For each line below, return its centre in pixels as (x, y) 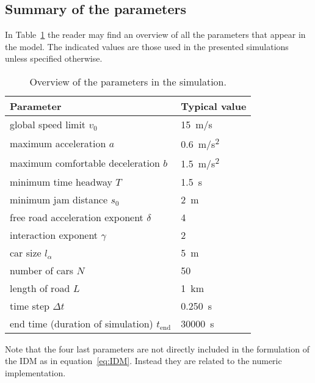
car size (26, 252)
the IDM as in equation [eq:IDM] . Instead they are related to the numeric (143, 361)
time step (30, 305)
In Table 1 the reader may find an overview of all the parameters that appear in (155, 35)
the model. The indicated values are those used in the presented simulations (147, 46)
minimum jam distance (59, 199)
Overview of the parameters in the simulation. (128, 81)
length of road (40, 288)
